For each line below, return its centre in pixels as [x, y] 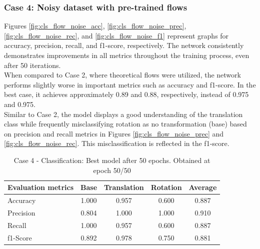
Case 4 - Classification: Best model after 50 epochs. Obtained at [112, 160]
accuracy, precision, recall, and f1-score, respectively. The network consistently [124, 45]
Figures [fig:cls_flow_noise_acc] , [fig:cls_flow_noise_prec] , [95, 26]
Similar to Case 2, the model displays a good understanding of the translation [123, 114]
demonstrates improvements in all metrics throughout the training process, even [127, 55]
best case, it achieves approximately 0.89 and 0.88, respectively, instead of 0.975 [126, 94]
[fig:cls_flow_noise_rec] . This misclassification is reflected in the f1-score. [117, 143]
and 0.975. [20, 104]
